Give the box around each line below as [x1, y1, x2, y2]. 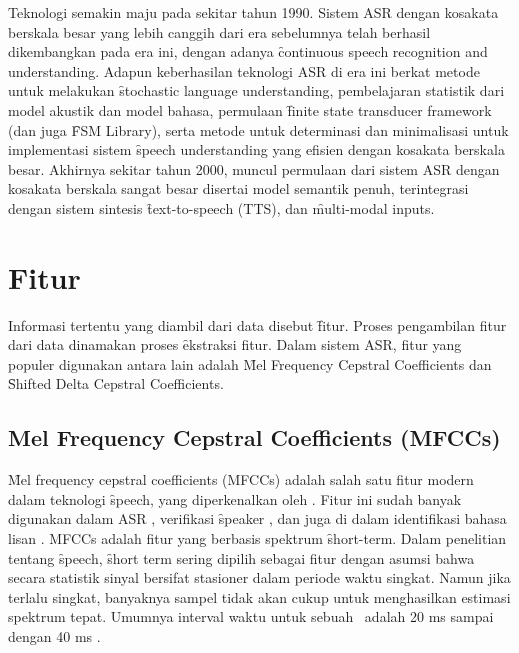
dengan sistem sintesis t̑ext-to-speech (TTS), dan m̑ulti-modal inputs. [8, 197, 435, 218]
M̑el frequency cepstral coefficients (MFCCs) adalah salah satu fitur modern [8, 469, 474, 490]
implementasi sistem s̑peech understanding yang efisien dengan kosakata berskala [8, 139, 505, 160]
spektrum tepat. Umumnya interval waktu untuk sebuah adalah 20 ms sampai [8, 606, 494, 627]
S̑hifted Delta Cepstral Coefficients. [8, 373, 224, 394]
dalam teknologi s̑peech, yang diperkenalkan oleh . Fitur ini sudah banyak [8, 488, 462, 509]
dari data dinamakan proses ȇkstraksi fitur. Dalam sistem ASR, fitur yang [8, 334, 462, 355]
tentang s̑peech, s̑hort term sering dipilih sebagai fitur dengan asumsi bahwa [8, 547, 475, 568]
